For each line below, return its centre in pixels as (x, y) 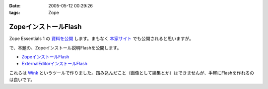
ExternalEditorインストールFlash (55, 64)
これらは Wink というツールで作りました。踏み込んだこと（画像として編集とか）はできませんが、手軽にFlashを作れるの (132, 73)
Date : (15, 6)
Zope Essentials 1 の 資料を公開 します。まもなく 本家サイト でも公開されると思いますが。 (101, 39)
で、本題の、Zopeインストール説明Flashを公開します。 (65, 47)
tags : (15, 13)
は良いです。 (22, 80)
